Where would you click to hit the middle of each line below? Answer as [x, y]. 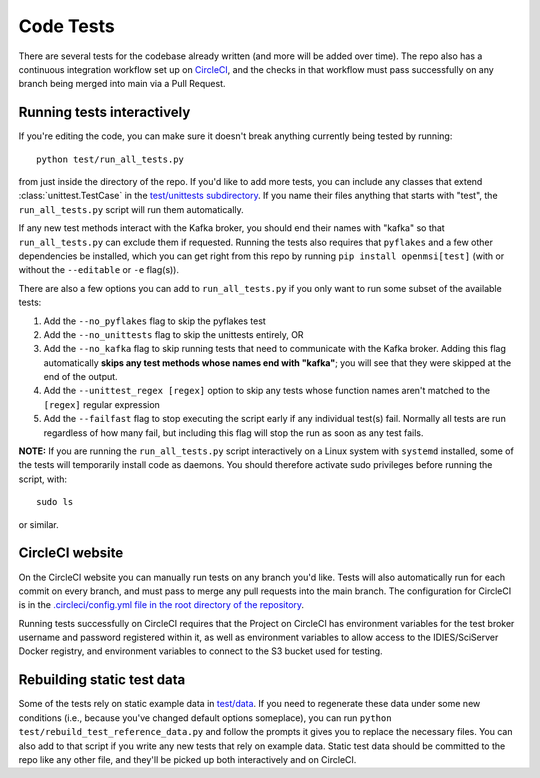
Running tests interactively [104, 112]
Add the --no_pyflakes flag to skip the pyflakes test [155, 321]
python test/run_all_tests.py [110, 159]
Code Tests [66, 26]
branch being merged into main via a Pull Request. [122, 84]
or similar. [38, 524]
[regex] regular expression [101, 404]
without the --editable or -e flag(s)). [99, 270]
